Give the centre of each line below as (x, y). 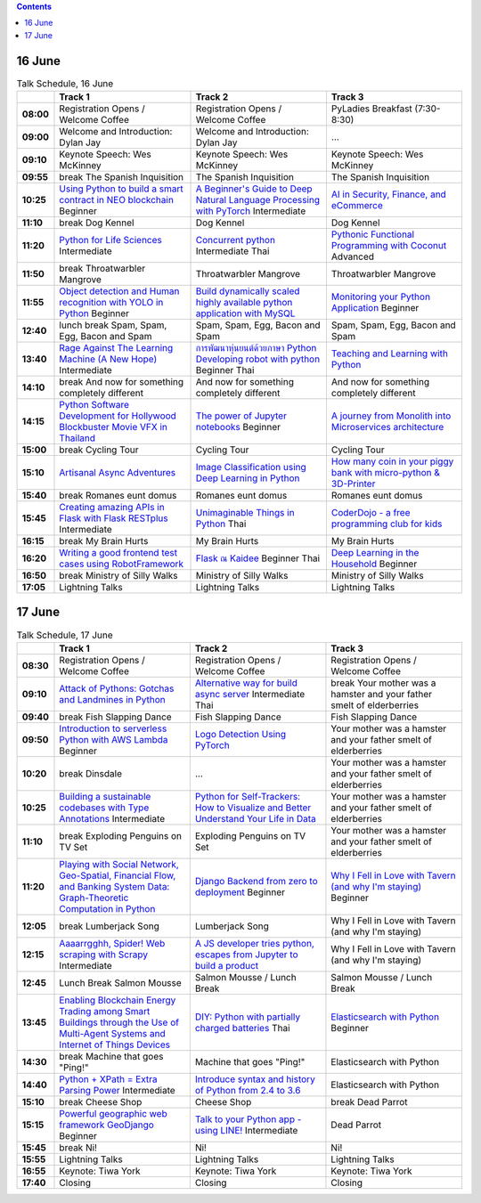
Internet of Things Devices (115, 1044)
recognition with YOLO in (111, 303)
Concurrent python (236, 240)
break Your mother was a (383, 683)
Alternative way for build (246, 683)
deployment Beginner (240, 892)
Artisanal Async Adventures (118, 473)
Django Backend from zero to (256, 881)
